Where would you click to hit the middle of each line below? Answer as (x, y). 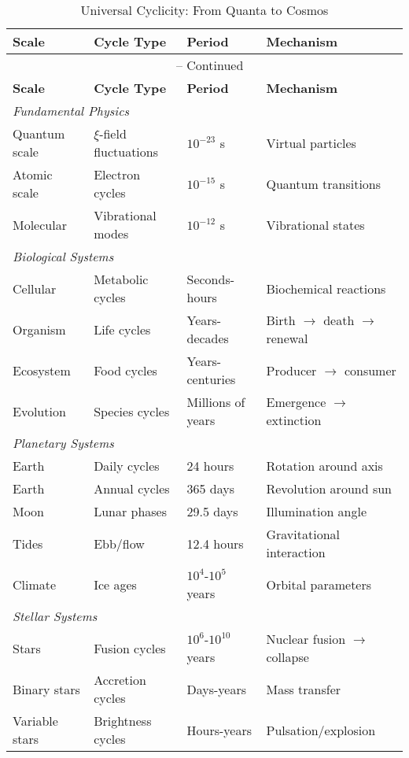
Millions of (216, 402)
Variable (35, 721)
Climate (35, 584)
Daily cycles (127, 466)
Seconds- (211, 279)
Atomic (33, 174)
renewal (287, 338)
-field (113, 133)
